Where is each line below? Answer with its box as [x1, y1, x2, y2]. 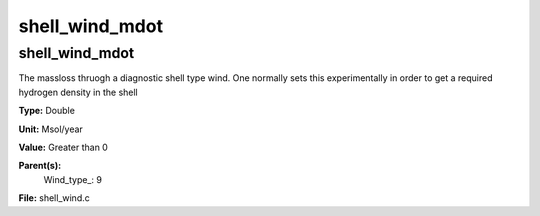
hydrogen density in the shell [18, 86, 139, 98]
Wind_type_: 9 [43, 173, 102, 185]
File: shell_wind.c [18, 192, 90, 204]
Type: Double [18, 105, 75, 117]
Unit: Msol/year [18, 123, 84, 135]
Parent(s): [18, 160, 62, 172]
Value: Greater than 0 [18, 141, 109, 153]
